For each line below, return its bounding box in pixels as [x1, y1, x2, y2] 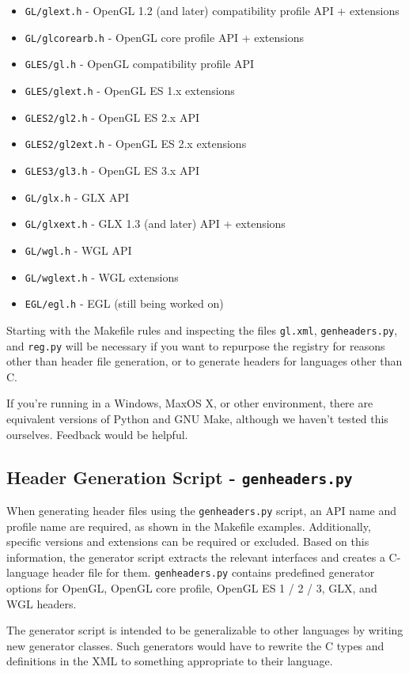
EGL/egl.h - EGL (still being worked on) [25, 295, 224, 312]
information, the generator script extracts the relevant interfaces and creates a [6, 548, 385, 565]
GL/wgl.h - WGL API [25, 241, 132, 258]
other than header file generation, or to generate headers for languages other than [6, 353, 403, 369]
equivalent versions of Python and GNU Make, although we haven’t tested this [6, 410, 388, 426]
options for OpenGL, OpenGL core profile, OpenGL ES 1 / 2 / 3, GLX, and [6, 580, 377, 596]
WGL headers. [6, 595, 77, 612]
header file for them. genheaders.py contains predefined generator [52, 564, 375, 581]
